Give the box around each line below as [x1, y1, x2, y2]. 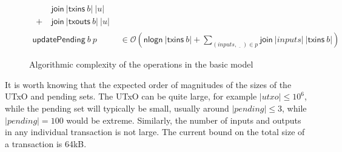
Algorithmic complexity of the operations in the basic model [29, 58, 253, 71]
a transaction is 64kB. [5, 137, 87, 150]
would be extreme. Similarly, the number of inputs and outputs [66, 113, 301, 126]
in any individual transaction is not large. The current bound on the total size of [5, 125, 305, 138]
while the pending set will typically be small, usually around [5, 101, 229, 114]
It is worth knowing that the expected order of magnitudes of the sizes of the [5, 78, 292, 90]
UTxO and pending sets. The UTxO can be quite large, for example [5, 90, 257, 103]
